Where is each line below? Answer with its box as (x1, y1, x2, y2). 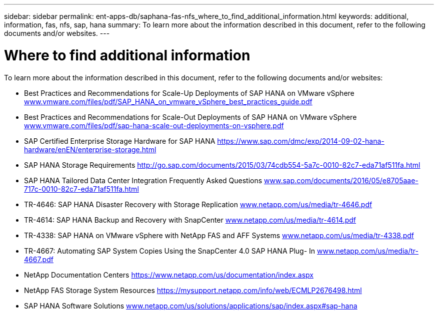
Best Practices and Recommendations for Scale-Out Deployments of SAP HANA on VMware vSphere (24, 112, 357, 121)
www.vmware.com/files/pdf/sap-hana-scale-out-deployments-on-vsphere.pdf (24, 121, 284, 130)
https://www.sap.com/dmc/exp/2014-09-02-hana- (217, 136, 384, 145)
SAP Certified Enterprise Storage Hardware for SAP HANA (24, 136, 215, 145)
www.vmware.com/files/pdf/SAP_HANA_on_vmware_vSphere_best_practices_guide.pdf (24, 97, 312, 106)
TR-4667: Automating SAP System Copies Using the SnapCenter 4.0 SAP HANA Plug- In (24, 246, 315, 255)
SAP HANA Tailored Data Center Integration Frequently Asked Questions (24, 176, 262, 185)
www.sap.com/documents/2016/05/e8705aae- (264, 176, 418, 185)
